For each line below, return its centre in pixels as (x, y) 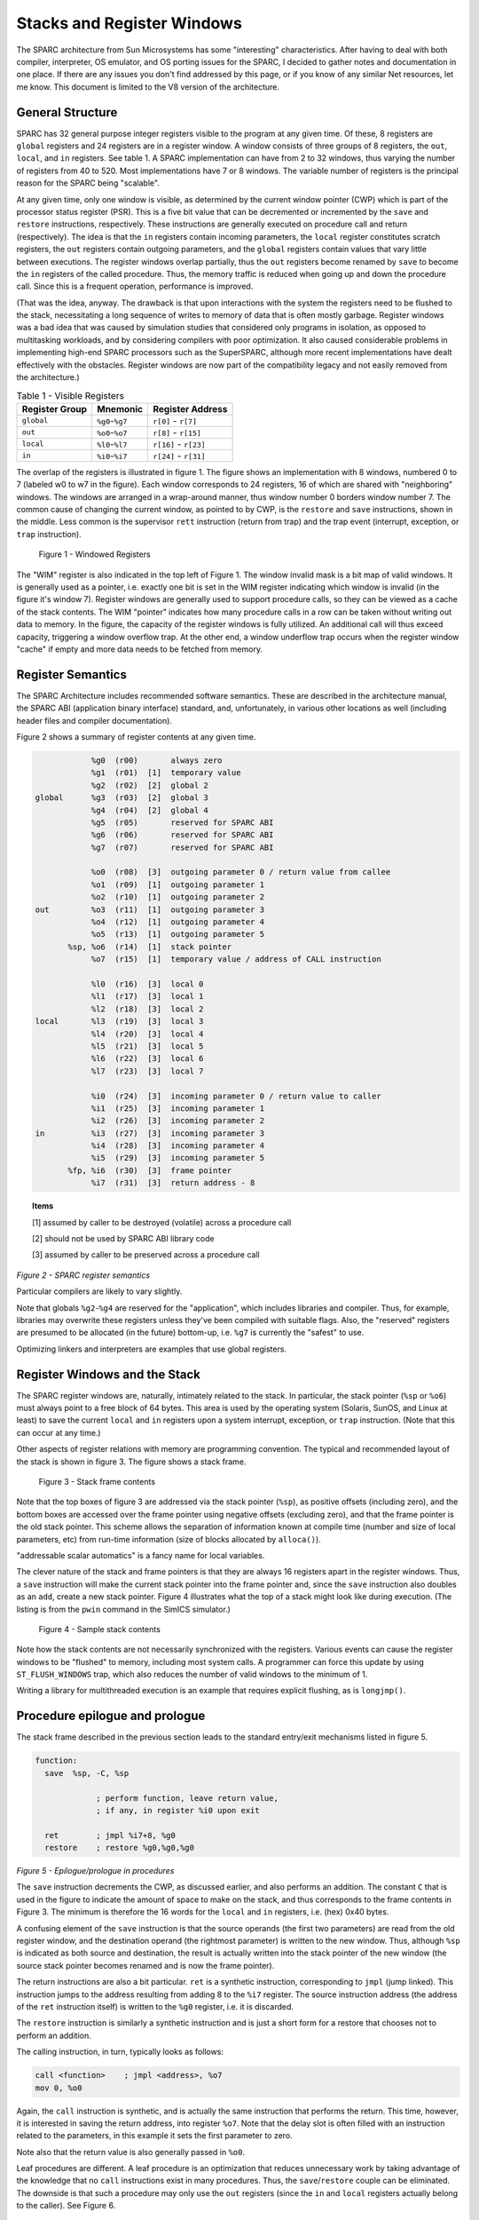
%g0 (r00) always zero (157, 760)
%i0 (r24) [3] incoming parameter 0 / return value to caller (236, 1096)
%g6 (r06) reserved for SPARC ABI (182, 835)
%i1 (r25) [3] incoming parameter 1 (178, 1108)
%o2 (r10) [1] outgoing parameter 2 (178, 897)
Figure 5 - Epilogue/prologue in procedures (95, 1871)
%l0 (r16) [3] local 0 (147, 984)
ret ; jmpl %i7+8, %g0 (110, 1835)
